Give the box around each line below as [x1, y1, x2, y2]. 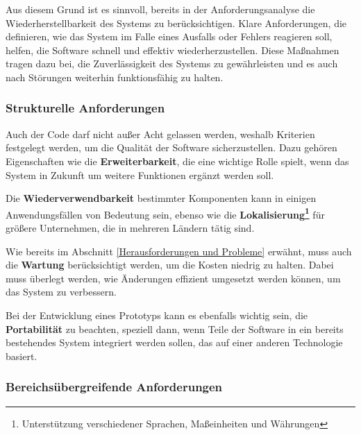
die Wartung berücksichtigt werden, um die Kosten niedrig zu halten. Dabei [6, 257, 334, 272]
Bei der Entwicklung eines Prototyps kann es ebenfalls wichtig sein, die [6, 307, 308, 322]
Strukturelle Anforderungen [6, 99, 165, 117]
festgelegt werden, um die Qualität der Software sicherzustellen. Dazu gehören [6, 140, 337, 155]
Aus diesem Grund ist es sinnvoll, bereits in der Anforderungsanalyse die [6, 2, 315, 16]
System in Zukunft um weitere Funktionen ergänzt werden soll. [6, 167, 274, 182]
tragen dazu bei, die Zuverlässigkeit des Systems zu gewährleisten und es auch [6, 56, 338, 71]
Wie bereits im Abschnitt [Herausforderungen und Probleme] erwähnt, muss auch [6, 244, 352, 258]
